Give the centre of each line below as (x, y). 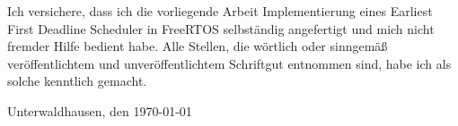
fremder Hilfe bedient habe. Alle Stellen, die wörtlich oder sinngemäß (198, 46)
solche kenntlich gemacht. (77, 81)
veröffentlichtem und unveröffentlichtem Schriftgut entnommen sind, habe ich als (229, 63)
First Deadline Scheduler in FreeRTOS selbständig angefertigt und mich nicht (221, 28)
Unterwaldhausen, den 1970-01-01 (100, 110)
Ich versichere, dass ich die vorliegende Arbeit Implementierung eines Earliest (220, 11)
